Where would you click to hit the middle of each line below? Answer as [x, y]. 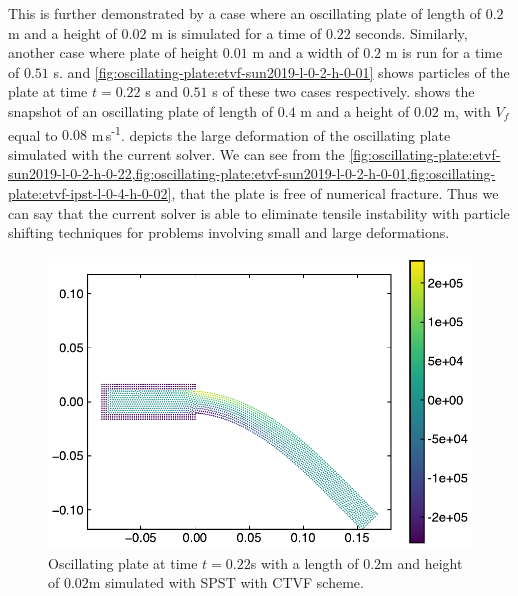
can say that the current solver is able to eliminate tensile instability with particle [259, 212]
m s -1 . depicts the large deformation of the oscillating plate [271, 133]
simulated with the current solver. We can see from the [176, 153]
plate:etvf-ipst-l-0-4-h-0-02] [90, 193]
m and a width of [305, 52]
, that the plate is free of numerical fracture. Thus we [335, 193]
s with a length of [304, 562]
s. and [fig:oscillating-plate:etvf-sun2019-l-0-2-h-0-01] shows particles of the [281, 71]
